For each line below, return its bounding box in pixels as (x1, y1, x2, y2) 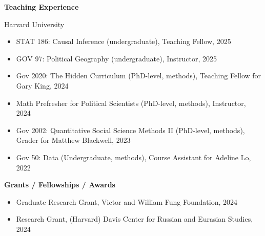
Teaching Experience (4, 2, 79, 12)
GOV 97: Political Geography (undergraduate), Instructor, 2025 (16, 53, 217, 63)
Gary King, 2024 (16, 80, 69, 91)
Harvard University (4, 18, 65, 29)
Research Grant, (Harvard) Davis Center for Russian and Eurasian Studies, (16, 213, 253, 224)
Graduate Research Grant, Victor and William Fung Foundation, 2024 (16, 196, 237, 207)
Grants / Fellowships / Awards (4, 179, 115, 190)
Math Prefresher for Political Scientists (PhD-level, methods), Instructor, (16, 97, 246, 108)
